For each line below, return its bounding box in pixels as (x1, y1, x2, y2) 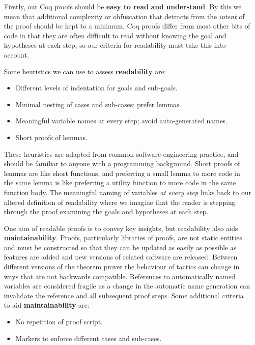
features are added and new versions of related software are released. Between (4, 252, 238, 262)
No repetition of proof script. (15, 316, 103, 327)
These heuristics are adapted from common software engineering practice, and (4, 148, 239, 159)
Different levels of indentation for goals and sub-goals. (15, 83, 178, 93)
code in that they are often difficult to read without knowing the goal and (4, 30, 227, 40)
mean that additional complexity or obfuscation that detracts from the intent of (4, 11, 245, 21)
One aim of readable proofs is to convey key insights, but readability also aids (4, 223, 238, 233)
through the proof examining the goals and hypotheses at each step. (4, 206, 209, 217)
